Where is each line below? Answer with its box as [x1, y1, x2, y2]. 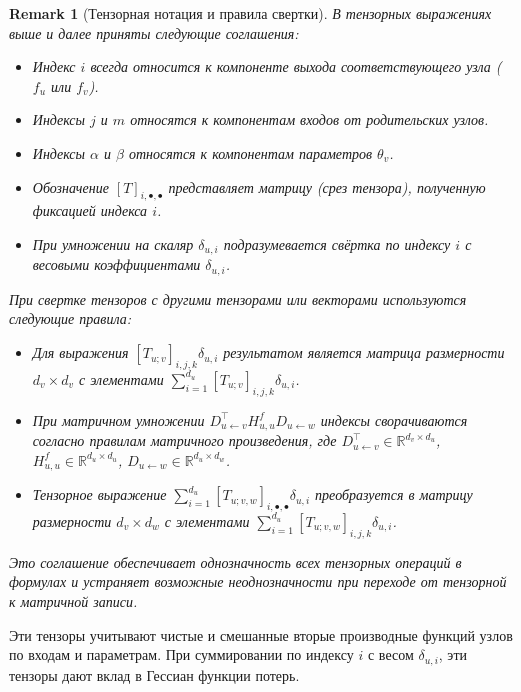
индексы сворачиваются [320, 409, 468, 430]
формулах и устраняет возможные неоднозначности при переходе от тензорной [9, 571, 507, 592]
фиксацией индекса [32, 200, 148, 221]
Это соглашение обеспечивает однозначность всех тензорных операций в [9, 551, 462, 572]
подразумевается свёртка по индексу [223, 233, 451, 254]
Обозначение [32, 176, 109, 197]
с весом [367, 644, 414, 665]
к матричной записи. [9, 590, 138, 611]
